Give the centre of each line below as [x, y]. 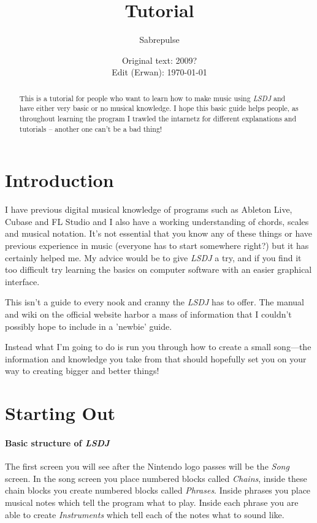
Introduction [59, 180]
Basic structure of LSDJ [57, 442]
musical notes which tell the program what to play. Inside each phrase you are [152, 502]
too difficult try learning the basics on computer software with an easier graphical [158, 269]
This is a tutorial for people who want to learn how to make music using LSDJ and [152, 98]
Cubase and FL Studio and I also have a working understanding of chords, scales [157, 221]
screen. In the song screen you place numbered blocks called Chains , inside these [156, 478]
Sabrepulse [159, 40]
